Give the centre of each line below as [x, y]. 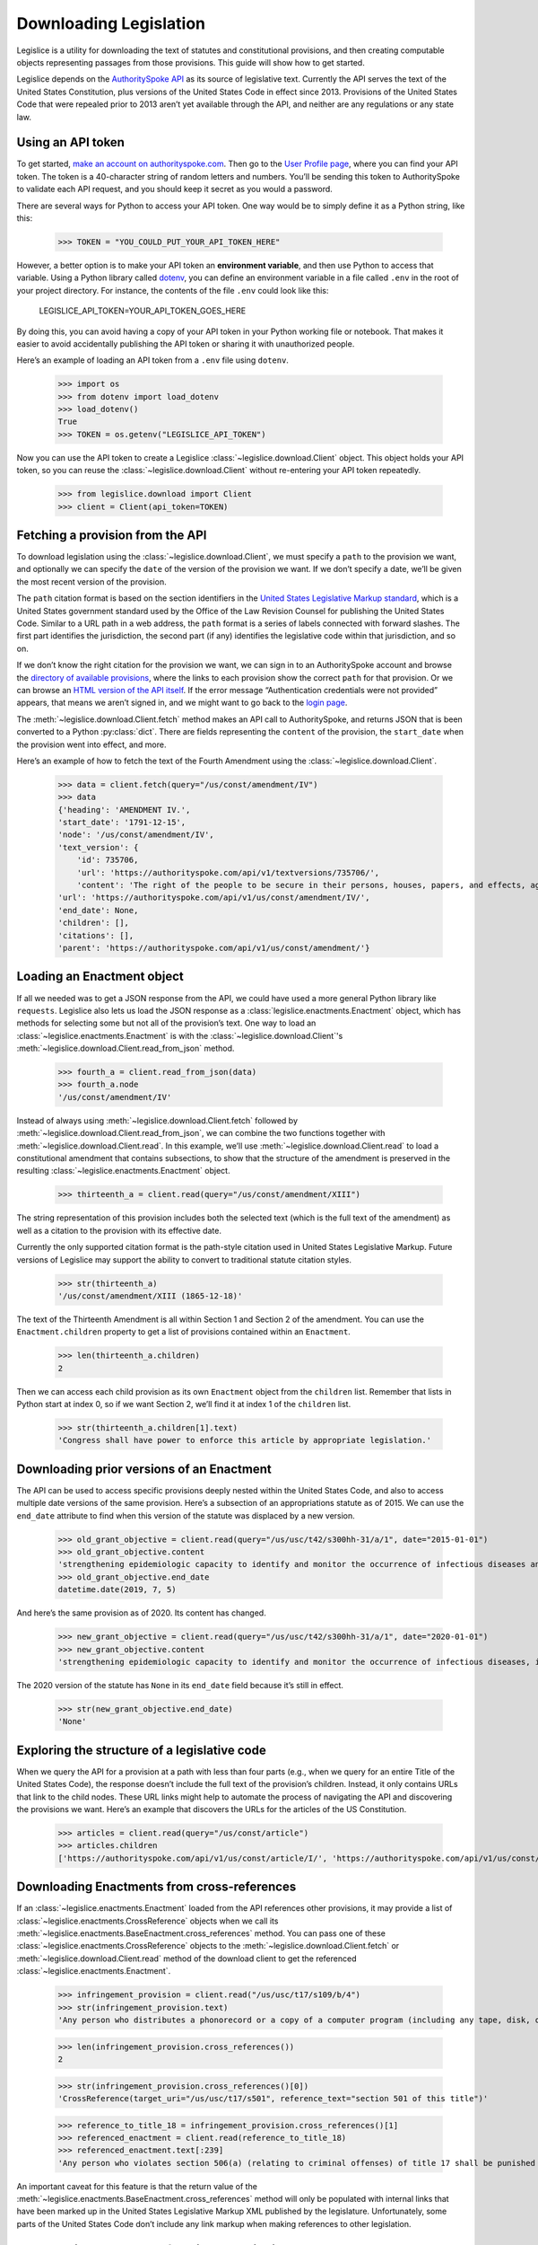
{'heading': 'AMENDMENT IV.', [124, 810]
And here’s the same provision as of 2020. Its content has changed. [141, 1613]
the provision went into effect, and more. [91, 744]
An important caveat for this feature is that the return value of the [137, 2186]
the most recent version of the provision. [92, 581]
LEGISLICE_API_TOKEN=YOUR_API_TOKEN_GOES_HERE [143, 311]
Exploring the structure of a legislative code [141, 1750]
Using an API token [71, 142]
